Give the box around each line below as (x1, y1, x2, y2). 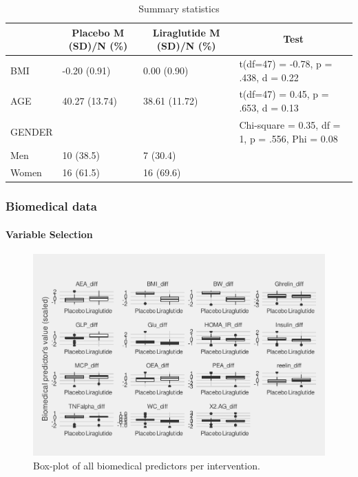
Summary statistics (138, 1, 220, 15)
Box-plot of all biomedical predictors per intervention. (33, 458, 260, 473)
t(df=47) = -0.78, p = (239, 56, 333, 71)
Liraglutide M (152, 25, 220, 39)
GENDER (10, 124, 53, 138)
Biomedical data (6, 198, 98, 215)
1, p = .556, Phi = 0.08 (239, 131, 338, 145)
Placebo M (72, 25, 125, 39)
